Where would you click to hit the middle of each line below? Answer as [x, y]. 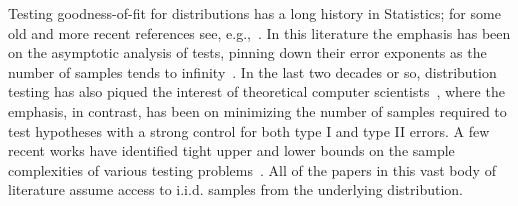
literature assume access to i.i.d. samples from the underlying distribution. [235, 189]
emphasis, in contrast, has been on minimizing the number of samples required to [257, 110]
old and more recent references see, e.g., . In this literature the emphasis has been [259, 32]
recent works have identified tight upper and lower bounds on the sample [231, 150]
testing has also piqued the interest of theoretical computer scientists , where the [256, 91]
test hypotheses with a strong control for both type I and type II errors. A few [249, 130]
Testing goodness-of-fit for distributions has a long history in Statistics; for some [254, 13]
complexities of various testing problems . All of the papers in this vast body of [252, 169]
